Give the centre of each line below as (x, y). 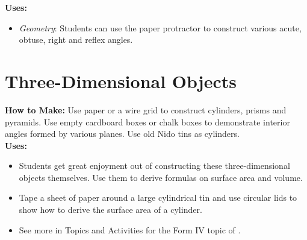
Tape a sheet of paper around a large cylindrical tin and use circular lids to (158, 197)
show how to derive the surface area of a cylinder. (110, 210)
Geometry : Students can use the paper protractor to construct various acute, (160, 27)
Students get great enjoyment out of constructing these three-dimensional (154, 166)
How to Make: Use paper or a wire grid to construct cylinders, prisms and (146, 109)
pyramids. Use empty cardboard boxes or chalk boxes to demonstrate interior (147, 122)
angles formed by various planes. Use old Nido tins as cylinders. (122, 134)
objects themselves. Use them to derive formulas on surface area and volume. (161, 177)
